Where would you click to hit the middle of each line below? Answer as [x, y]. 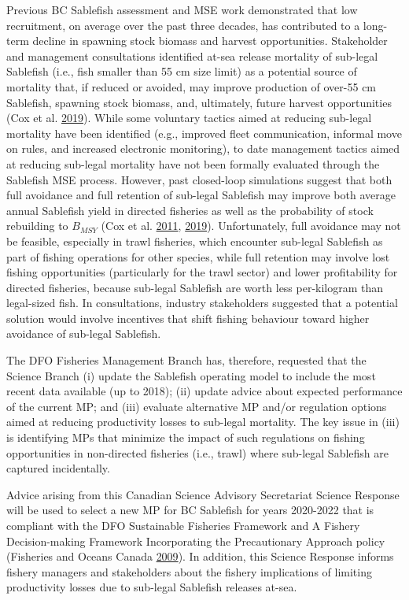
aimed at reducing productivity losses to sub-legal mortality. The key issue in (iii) [203, 422]
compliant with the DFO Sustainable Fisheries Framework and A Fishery [183, 525]
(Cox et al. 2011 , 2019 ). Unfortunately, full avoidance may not [251, 226]
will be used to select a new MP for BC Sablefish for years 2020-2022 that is [190, 510]
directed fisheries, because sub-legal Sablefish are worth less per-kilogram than [195, 287]
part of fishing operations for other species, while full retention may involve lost [198, 256]
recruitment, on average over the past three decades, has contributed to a [183, 25]
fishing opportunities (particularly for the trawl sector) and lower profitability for [202, 272]
